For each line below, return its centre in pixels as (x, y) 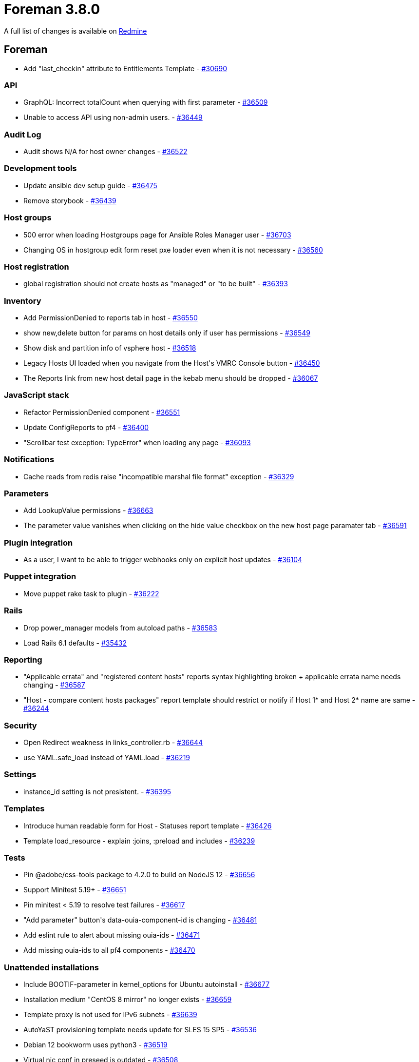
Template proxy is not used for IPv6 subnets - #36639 (110, 1015)
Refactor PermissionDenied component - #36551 (102, 412)
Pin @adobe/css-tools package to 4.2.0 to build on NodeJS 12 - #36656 (139, 875)
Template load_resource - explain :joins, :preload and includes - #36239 (139, 841)
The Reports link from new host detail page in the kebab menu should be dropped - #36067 (171, 378)
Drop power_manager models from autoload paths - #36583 (120, 628)
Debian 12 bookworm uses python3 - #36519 (95, 1045)
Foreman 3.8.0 (52, 9)
